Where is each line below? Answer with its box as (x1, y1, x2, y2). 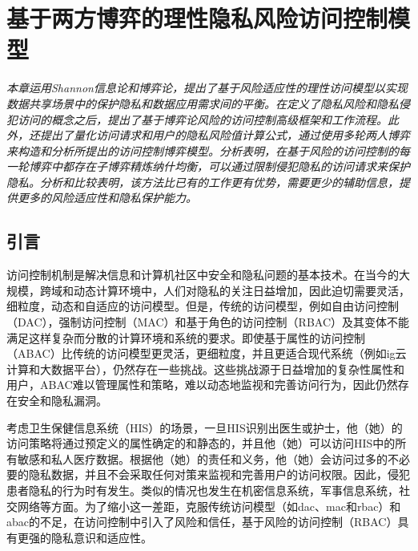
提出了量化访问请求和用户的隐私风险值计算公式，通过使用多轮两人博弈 (39, 127, 410, 144)
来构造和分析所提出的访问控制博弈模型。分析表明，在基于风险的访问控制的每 (6, 142, 410, 159)
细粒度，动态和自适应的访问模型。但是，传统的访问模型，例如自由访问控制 (6, 298, 399, 314)
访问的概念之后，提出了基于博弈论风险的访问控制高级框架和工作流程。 (17, 111, 388, 128)
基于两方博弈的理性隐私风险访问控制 (6, 2, 388, 34)
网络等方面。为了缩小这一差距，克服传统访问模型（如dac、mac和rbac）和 (17, 497, 401, 514)
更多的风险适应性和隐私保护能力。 (17, 189, 197, 206)
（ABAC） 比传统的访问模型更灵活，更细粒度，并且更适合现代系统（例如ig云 (6, 345, 407, 362)
